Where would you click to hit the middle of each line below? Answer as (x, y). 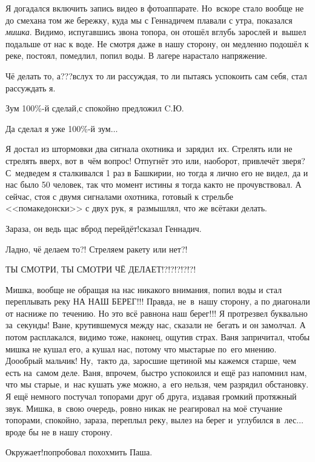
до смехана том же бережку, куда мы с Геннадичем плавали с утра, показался (149, 20)
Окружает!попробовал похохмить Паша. (79, 452)
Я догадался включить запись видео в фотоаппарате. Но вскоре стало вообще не (155, 8)
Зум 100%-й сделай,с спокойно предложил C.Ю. (95, 108)
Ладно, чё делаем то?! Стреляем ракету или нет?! (97, 249)
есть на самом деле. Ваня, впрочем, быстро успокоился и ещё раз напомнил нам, (156, 372)
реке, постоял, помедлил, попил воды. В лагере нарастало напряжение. (137, 55)
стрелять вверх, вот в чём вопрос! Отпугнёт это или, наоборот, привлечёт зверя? (155, 160)
